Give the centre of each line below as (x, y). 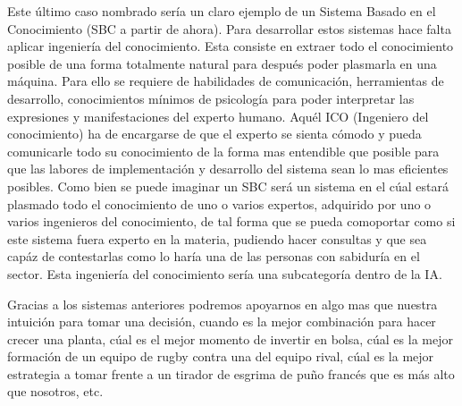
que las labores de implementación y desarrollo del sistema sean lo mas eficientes (228, 169)
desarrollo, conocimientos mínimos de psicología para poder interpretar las (211, 98)
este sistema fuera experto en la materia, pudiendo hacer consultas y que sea (217, 238)
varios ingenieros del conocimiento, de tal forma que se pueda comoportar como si (231, 221)
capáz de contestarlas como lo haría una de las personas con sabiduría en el (214, 256)
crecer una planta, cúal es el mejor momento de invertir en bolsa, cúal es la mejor (230, 338)
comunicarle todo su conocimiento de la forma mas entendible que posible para (223, 151)
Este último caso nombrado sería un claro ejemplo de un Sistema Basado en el (222, 11)
